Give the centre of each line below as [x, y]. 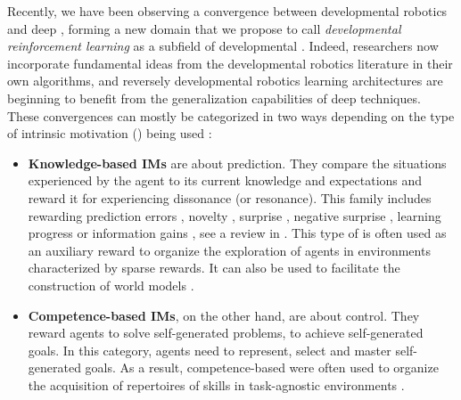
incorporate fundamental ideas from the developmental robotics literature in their [230, 63]
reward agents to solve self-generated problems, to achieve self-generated [226, 333]
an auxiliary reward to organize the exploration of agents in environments [229, 250]
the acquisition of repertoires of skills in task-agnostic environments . [216, 384]
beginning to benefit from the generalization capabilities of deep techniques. [214, 98]
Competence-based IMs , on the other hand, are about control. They [224, 315]
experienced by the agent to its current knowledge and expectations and [225, 180]
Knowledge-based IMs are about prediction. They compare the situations [237, 163]
